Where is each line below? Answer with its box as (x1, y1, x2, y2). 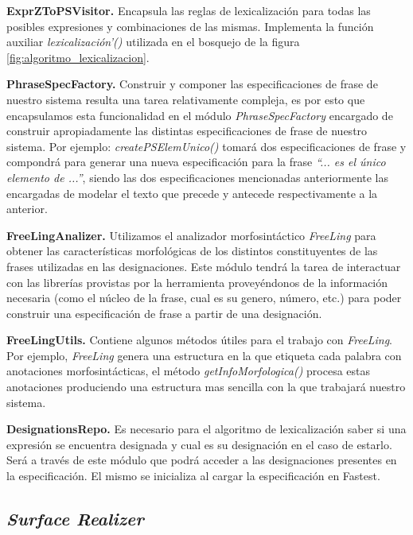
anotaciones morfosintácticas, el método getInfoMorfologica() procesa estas (6, 362, 371, 379)
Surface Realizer (6, 506, 144, 531)
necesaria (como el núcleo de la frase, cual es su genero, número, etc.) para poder (6, 289, 402, 306)
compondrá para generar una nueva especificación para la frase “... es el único (6, 153, 386, 170)
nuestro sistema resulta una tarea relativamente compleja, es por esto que (6, 91, 365, 107)
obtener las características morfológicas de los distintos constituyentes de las (6, 242, 378, 259)
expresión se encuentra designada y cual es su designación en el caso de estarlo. (6, 436, 392, 452)
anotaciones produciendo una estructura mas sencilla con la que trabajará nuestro (6, 378, 406, 395)
